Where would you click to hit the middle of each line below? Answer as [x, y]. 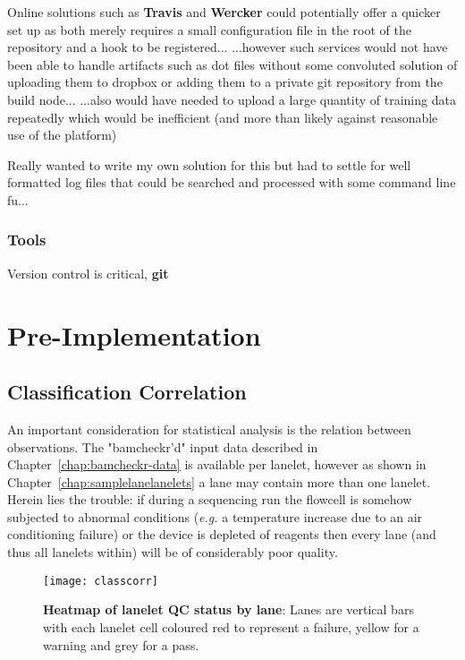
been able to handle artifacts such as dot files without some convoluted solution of [232, 64]
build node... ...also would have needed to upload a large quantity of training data [232, 99]
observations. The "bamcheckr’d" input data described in [163, 446]
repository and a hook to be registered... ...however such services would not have [228, 47]
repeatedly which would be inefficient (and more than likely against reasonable [223, 117]
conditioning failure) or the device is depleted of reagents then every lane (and [222, 534]
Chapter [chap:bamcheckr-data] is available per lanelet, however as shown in [217, 464]
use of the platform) [62, 135]
